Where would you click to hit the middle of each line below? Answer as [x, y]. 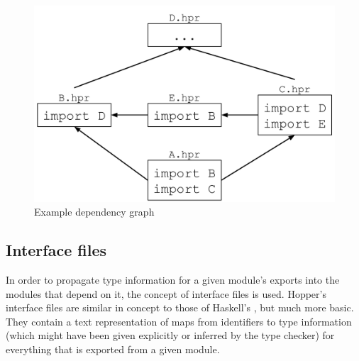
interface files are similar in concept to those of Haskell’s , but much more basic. [180, 307]
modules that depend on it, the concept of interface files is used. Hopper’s [166, 293]
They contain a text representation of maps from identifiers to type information [179, 321]
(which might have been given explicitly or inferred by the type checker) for [170, 335]
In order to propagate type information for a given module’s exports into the [173, 279]
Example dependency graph [94, 212]
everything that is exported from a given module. [113, 349]
